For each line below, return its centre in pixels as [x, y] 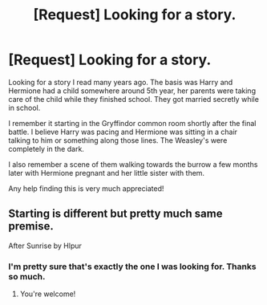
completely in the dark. [46, 148]
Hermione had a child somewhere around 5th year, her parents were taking [132, 91]
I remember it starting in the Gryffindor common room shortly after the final [132, 123]
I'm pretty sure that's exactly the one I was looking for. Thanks [132, 266]
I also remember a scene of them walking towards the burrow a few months [133, 164]
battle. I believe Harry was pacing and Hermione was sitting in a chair [123, 132]
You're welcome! [48, 294]
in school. [24, 108]
